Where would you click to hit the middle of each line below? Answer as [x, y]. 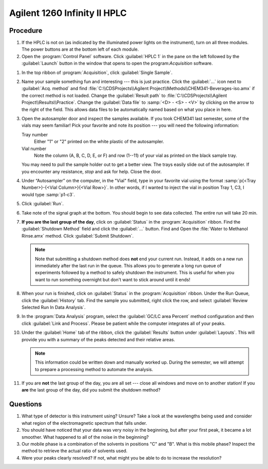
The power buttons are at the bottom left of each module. [80, 49]
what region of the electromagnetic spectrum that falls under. [84, 423]
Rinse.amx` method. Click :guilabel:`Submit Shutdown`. [78, 235]
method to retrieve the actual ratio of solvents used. [74, 451]
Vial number [34, 149]
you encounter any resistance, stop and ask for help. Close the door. [92, 171]
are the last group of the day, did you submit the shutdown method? [91, 390]
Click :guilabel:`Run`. [43, 204]
